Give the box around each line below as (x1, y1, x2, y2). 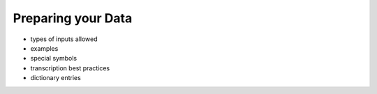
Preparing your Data (13, 10, 133, 26)
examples (30, 44, 59, 52)
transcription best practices (30, 63, 110, 72)
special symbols (30, 54, 77, 63)
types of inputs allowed (30, 35, 98, 43)
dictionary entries (30, 74, 82, 82)
